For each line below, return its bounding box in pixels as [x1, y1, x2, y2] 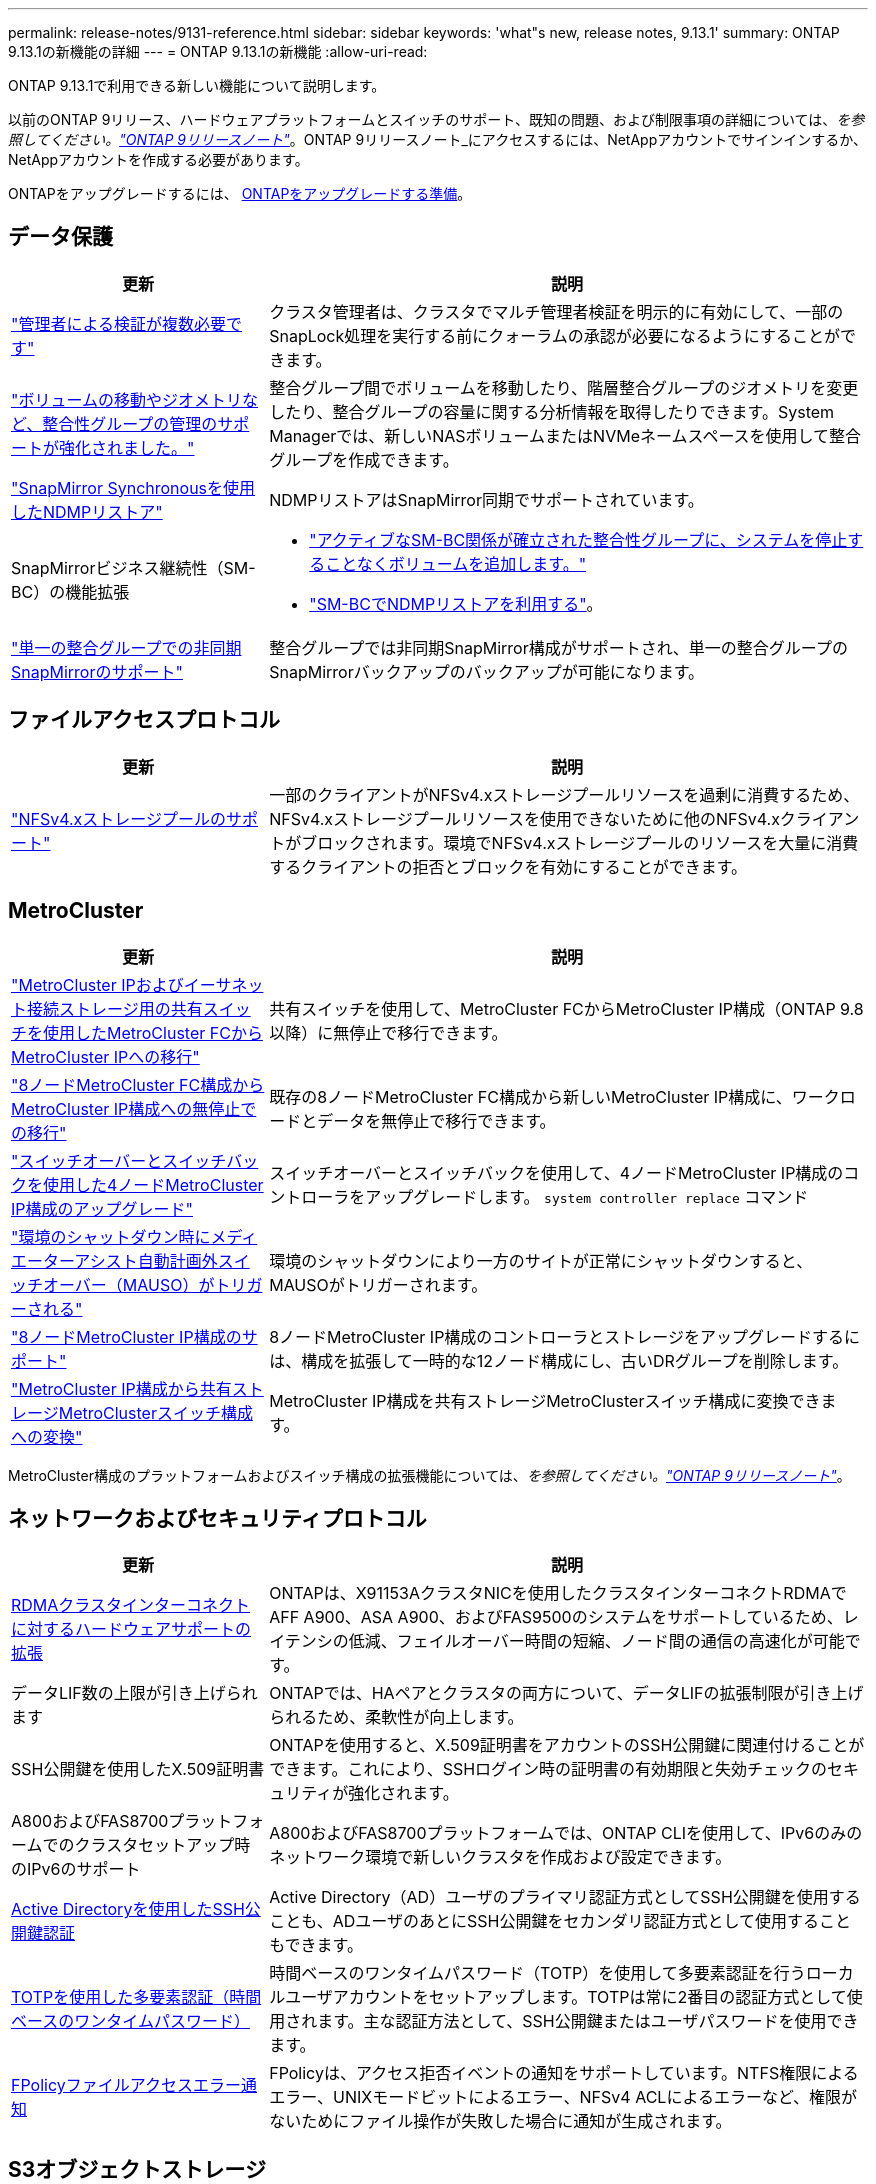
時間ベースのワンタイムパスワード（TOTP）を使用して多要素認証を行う [269, 1963, 806, 1984]
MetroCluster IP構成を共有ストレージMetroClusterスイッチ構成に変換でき [269, 1390, 821, 1411]
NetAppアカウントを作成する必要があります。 [8, 151, 309, 168]
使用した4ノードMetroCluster [43, 1174, 264, 1195]
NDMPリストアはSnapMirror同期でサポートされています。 [269, 489, 704, 510]
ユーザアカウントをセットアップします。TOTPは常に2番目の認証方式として [285, 1987, 847, 2008]
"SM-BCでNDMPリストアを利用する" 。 [309, 593, 603, 614]
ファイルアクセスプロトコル [8, 707, 280, 733]
